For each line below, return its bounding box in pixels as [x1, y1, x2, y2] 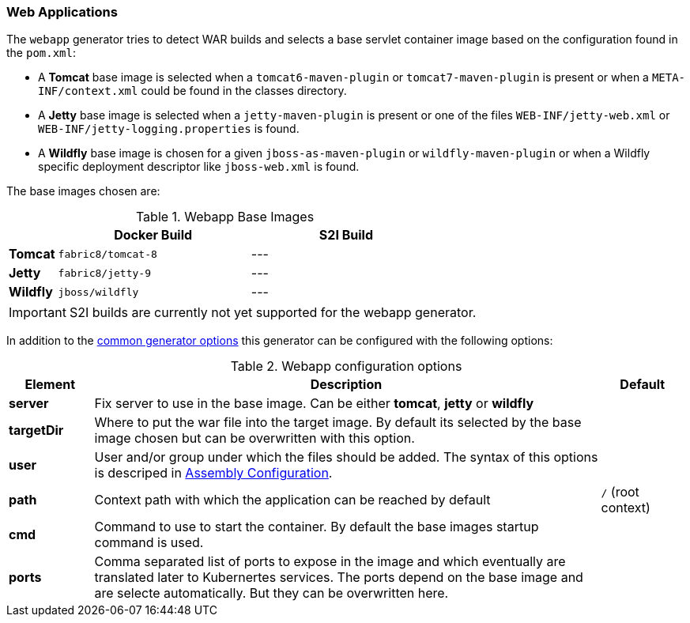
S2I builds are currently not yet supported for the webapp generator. [69, 304, 477, 321]
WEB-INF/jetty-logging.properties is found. [38, 122, 300, 136]
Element [25, 376, 76, 393]
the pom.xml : [6, 46, 77, 60]
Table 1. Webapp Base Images [135, 209, 315, 225]
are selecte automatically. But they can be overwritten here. [94, 585, 449, 602]
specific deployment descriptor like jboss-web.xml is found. [38, 160, 360, 174]
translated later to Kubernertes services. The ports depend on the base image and [94, 569, 583, 586]
